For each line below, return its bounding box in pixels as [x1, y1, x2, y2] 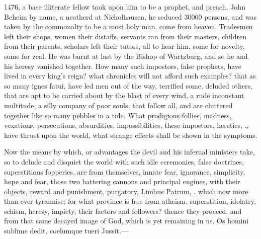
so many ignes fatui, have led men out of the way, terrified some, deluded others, [4, 80, 252, 91]
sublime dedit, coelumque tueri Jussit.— [4, 225, 129, 236]
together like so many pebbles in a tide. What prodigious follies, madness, [4, 110, 232, 120]
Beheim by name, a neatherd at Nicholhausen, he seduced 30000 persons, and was [4, 11, 256, 22]
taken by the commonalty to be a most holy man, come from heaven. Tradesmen [4, 21, 253, 32]
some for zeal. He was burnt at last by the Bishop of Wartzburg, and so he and [4, 50, 248, 61]
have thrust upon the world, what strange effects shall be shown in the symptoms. [4, 129, 257, 140]
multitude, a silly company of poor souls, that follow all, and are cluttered [4, 100, 233, 110]
